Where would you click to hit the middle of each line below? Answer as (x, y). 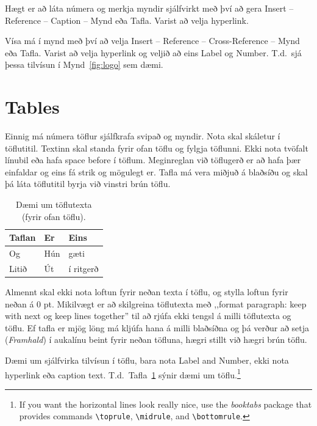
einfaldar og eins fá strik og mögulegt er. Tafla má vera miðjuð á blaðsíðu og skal (156, 171)
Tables (32, 107)
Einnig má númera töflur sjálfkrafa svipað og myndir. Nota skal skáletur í (143, 136)
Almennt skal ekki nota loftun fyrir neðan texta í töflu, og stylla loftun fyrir (147, 292)
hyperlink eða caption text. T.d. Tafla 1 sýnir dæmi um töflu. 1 (123, 373)
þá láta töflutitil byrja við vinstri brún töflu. (88, 184)
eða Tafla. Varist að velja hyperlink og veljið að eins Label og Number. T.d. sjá (153, 52)
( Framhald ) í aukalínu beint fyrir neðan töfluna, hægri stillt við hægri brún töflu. (156, 340)
